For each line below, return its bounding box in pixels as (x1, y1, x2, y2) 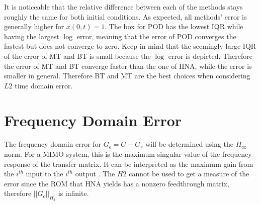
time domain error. (15, 80, 73, 90)
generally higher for (4, 21, 64, 32)
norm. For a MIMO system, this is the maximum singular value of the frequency (4, 149, 252, 159)
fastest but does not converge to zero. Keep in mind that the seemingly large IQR (4, 41, 256, 51)
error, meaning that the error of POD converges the (76, 31, 236, 41)
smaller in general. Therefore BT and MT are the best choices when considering (4, 70, 250, 81)
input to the (26, 168, 63, 179)
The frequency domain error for (4, 139, 102, 149)
